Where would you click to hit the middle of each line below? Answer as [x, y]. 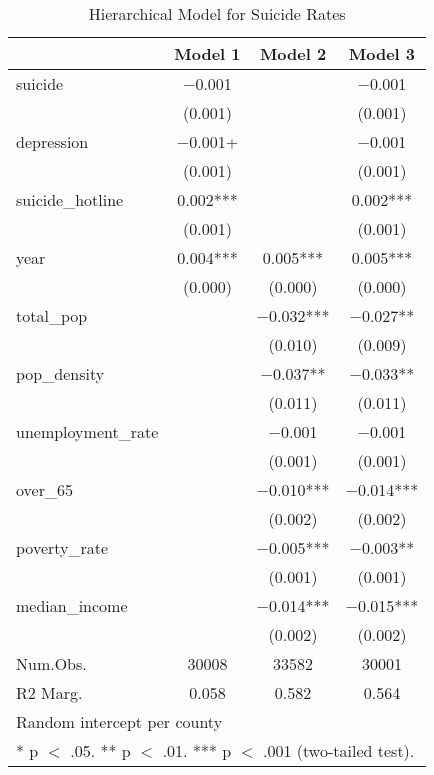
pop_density [60, 373]
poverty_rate [62, 547]
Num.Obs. [51, 663]
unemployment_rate [87, 431]
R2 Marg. [49, 692]
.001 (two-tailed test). [339, 750]
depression [52, 141]
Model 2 [293, 53]
